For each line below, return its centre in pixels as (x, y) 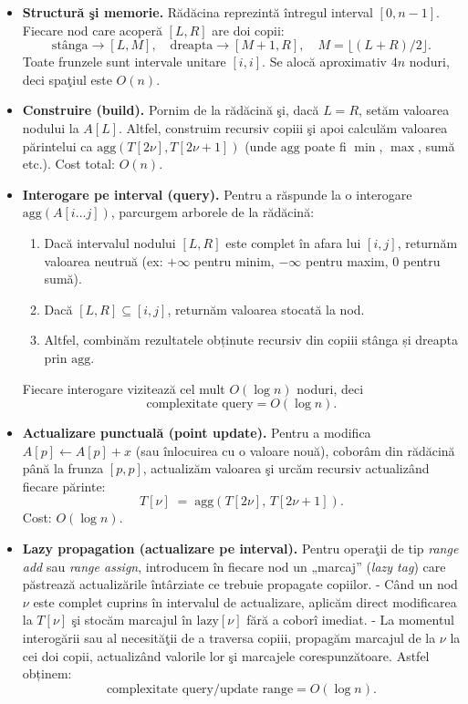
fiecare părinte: (64, 486)
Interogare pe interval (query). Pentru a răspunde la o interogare (217, 194)
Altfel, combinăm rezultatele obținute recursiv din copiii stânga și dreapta (251, 340)
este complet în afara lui (293, 242)
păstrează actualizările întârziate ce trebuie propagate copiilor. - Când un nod (240, 584)
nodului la (51, 127)
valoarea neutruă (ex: (104, 260)
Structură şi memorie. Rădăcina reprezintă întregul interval (198, 12)
